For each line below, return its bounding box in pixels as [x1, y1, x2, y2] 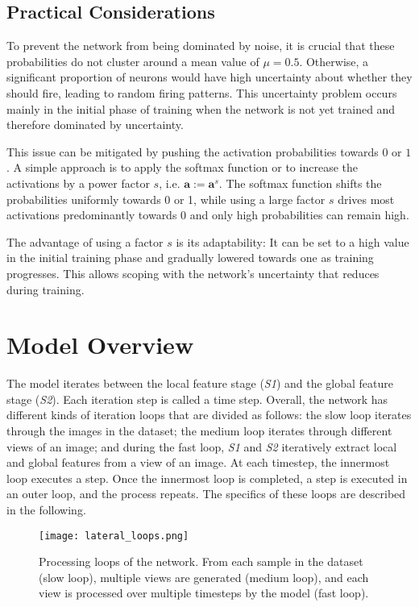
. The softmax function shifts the [218, 174, 382, 191]
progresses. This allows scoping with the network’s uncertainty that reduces [6, 264, 380, 281]
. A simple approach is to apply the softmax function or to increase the [6, 159, 358, 176]
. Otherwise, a [299, 52, 369, 69]
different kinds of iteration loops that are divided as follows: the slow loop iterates [6, 406, 412, 423]
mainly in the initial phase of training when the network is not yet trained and [6, 100, 396, 117]
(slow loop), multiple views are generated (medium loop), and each [39, 568, 369, 585]
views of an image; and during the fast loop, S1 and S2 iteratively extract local [6, 438, 397, 455]
